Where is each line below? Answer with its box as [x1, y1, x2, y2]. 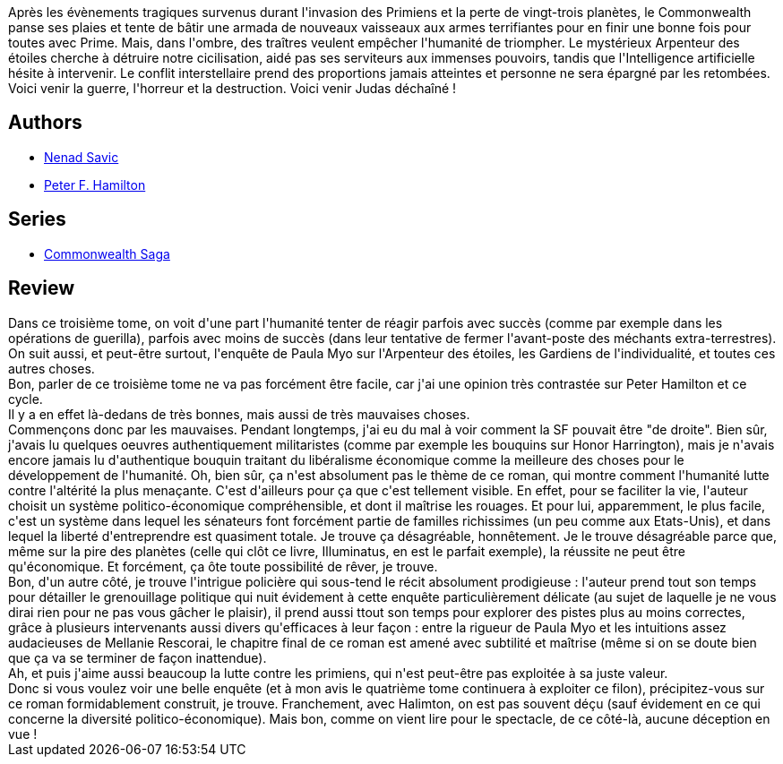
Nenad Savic [44, 149, 119, 165]
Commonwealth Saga [44, 245, 170, 262]
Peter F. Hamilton [44, 176, 146, 193]
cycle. [8, 391, 43, 407]
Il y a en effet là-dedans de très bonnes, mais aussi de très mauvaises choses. [8, 406, 470, 422]
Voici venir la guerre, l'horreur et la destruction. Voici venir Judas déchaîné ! [8, 81, 457, 96]
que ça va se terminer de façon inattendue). [8, 649, 267, 665]
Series [8, 208, 66, 231]
